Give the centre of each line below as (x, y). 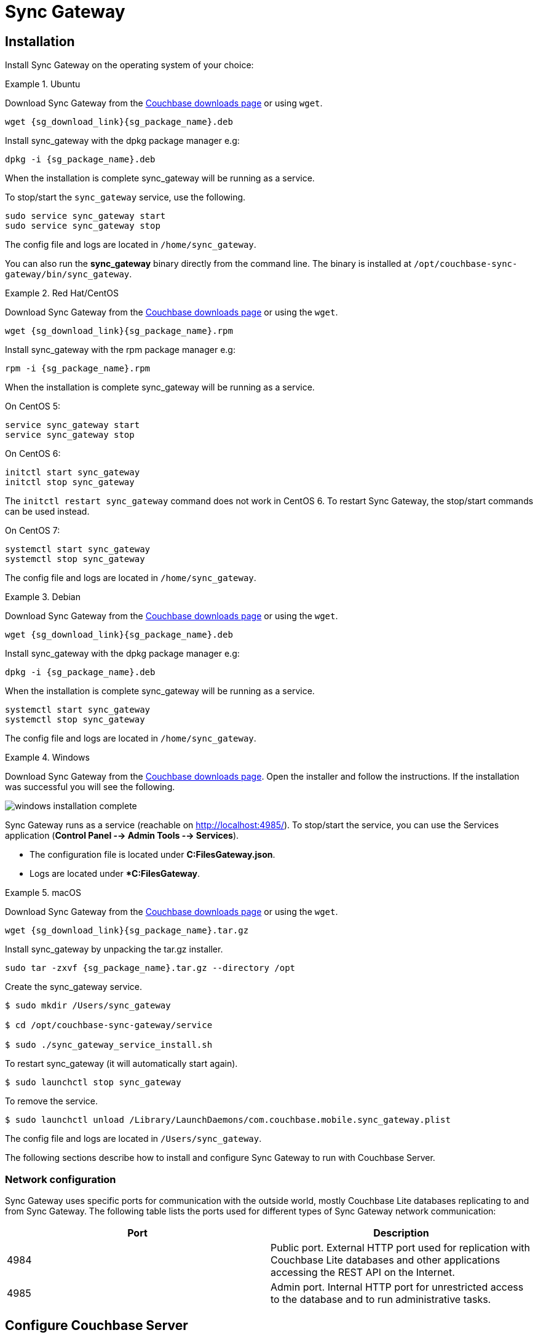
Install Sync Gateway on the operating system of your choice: (129, 65)
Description (401, 1233)
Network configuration (61, 1179)
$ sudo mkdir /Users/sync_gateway (88, 1006)
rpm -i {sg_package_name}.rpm (78, 369)
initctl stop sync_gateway (70, 482)
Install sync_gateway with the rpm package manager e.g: (120, 350)
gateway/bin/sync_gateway (67, 275)
